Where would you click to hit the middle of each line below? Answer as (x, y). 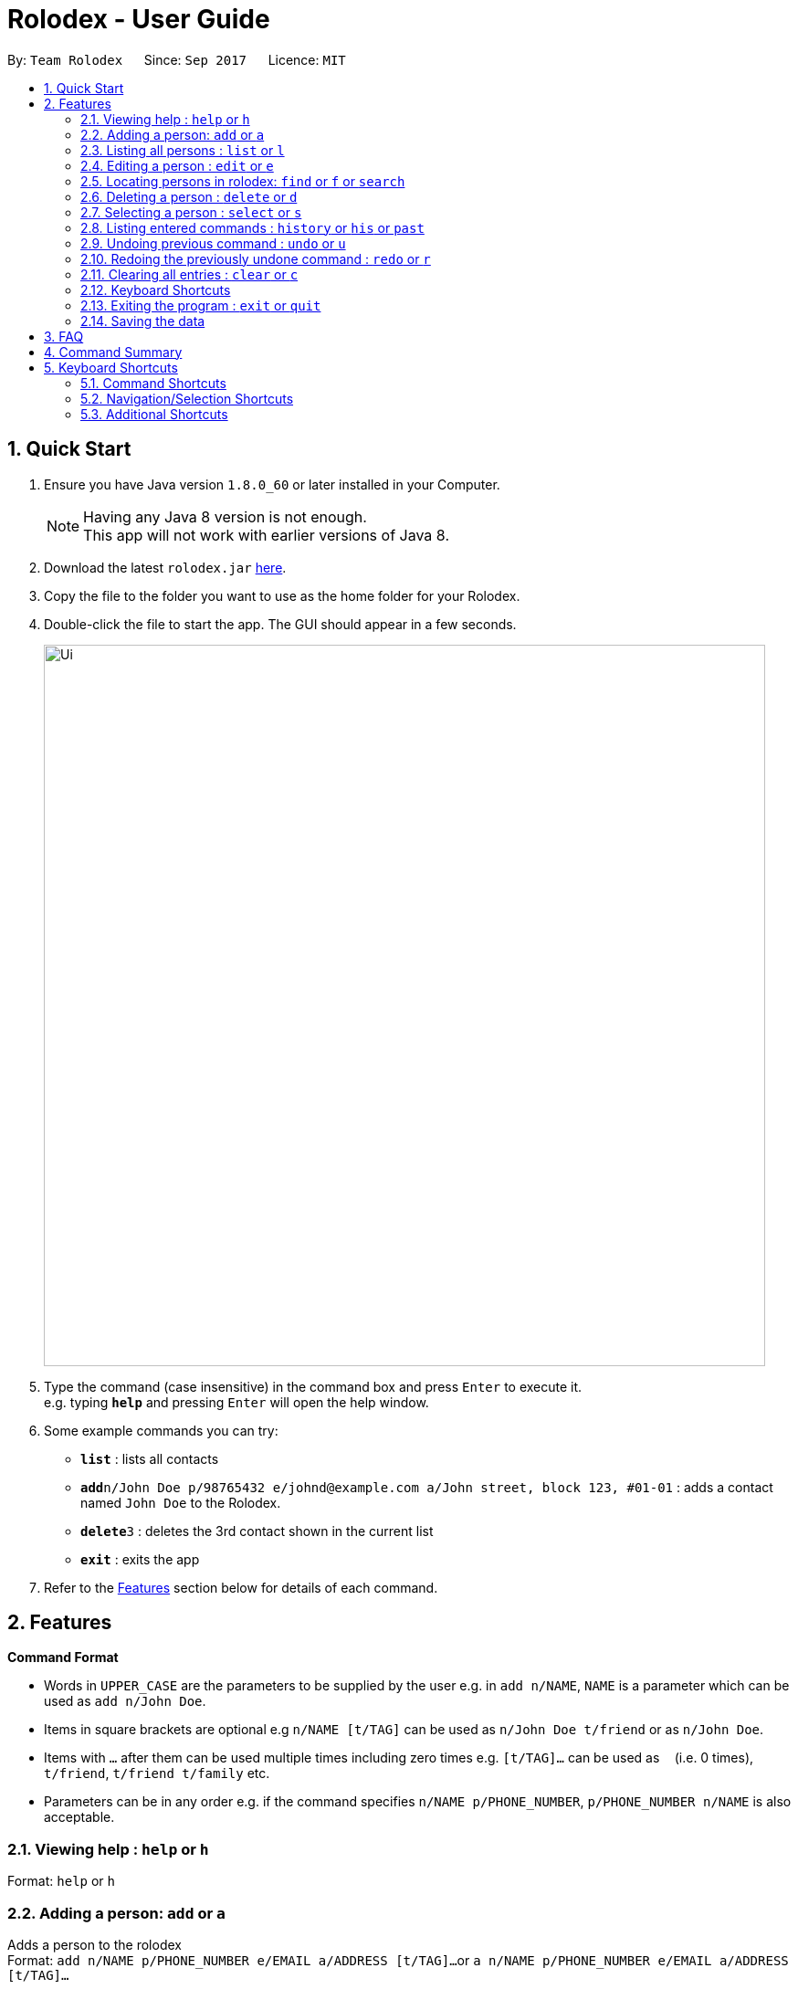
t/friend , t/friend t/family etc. (157, 1773)
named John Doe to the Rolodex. (181, 1502)
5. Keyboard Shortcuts (111, 367)
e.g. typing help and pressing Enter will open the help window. (236, 1402)
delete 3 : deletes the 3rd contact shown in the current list (257, 1531)
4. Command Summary (113, 352)
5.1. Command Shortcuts (153, 383)
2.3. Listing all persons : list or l (183, 150)
